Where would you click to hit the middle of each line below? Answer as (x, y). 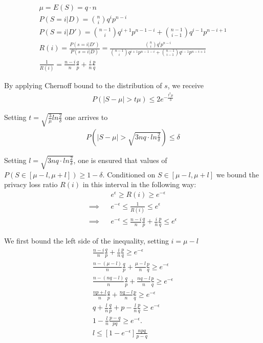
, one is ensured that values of (120, 160)
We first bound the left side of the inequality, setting (86, 241)
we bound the (237, 174)
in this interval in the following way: (139, 184)
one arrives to (86, 117)
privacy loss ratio (31, 184)
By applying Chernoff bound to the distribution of (83, 85)
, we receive (186, 85)
